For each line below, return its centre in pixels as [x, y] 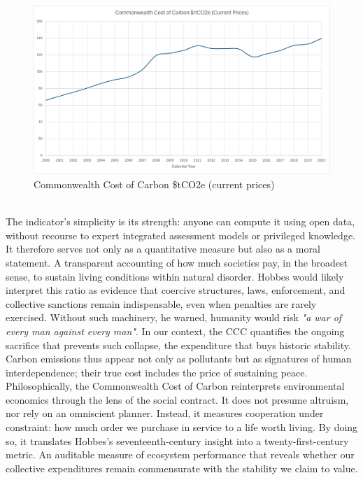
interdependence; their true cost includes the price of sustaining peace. [157, 372]
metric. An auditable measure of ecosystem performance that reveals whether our [180, 454]
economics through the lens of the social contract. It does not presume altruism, [177, 399]
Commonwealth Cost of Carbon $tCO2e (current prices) [154, 184]
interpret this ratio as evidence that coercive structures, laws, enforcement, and [176, 290]
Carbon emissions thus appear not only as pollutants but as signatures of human [179, 359]
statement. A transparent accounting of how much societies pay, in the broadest [177, 262]
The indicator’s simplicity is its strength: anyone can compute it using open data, [180, 221]
